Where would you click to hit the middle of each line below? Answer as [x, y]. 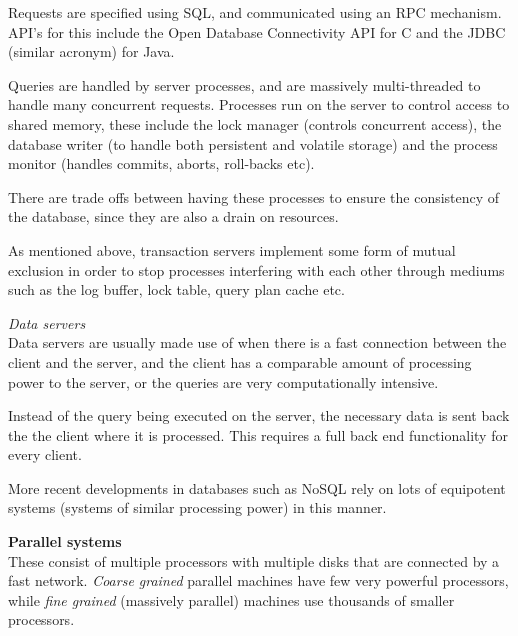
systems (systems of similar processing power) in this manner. [197, 507]
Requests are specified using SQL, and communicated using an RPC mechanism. [255, 12]
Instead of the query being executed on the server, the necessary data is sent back [259, 415]
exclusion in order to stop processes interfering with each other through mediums [256, 269]
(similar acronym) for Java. [91, 51]
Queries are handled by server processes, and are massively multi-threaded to [244, 84]
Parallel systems [65, 541]
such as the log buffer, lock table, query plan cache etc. [176, 289]
